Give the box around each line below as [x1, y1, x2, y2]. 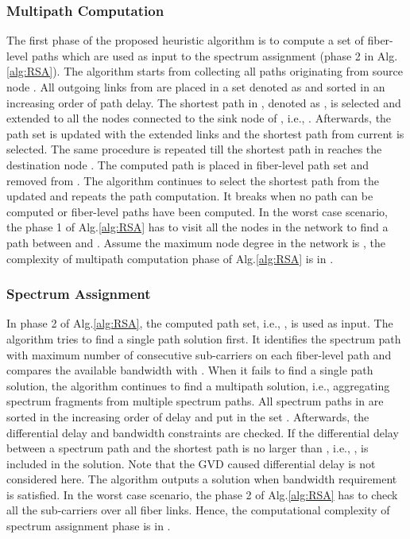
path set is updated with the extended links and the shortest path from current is [6, 125, 404, 142]
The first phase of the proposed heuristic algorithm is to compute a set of [6, 32, 364, 48]
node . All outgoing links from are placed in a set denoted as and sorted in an [6, 79, 385, 95]
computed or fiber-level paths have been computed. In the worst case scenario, [6, 203, 388, 219]
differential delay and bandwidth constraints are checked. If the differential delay [6, 424, 399, 440]
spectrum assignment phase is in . [6, 518, 171, 534]
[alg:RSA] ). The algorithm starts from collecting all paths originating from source [6, 63, 403, 79]
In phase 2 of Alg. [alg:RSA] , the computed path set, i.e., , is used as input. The [6, 315, 393, 332]
